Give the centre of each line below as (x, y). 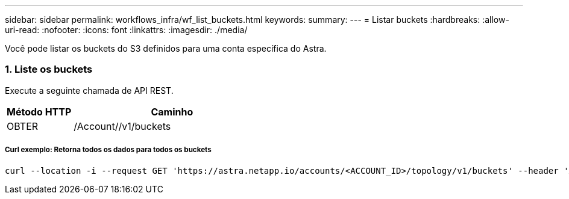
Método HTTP (39, 112)
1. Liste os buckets (49, 69)
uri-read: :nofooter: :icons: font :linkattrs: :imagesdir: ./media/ (126, 30)
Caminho (172, 112)
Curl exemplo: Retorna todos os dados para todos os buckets (108, 150)
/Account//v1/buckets (122, 126)
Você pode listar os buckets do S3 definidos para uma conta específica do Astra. (166, 48)
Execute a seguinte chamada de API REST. (89, 90)
